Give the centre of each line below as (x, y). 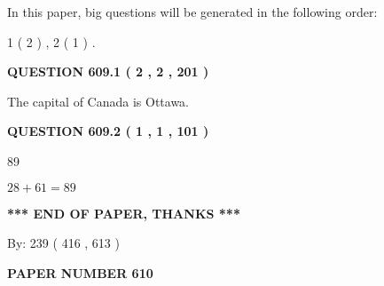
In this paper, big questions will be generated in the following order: (192, 12)
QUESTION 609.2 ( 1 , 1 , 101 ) (108, 131)
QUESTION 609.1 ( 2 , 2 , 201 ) (108, 71)
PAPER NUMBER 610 (80, 272)
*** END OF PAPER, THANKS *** (124, 213)
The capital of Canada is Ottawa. (98, 101)
